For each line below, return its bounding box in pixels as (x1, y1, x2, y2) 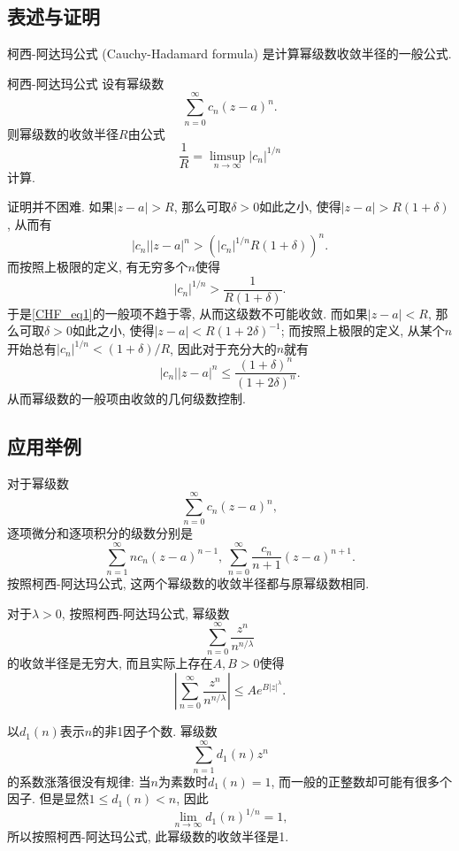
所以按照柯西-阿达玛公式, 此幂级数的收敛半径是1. (7, 826, 289, 845)
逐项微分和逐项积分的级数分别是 (7, 524, 193, 542)
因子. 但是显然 (7, 789, 89, 808)
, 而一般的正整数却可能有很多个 (271, 771, 453, 790)
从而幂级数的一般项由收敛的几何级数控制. (7, 388, 246, 407)
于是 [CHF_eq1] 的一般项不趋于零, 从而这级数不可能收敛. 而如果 (7, 303, 368, 322)
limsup (209, 149, 246, 163)
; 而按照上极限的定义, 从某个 (280, 321, 445, 340)
